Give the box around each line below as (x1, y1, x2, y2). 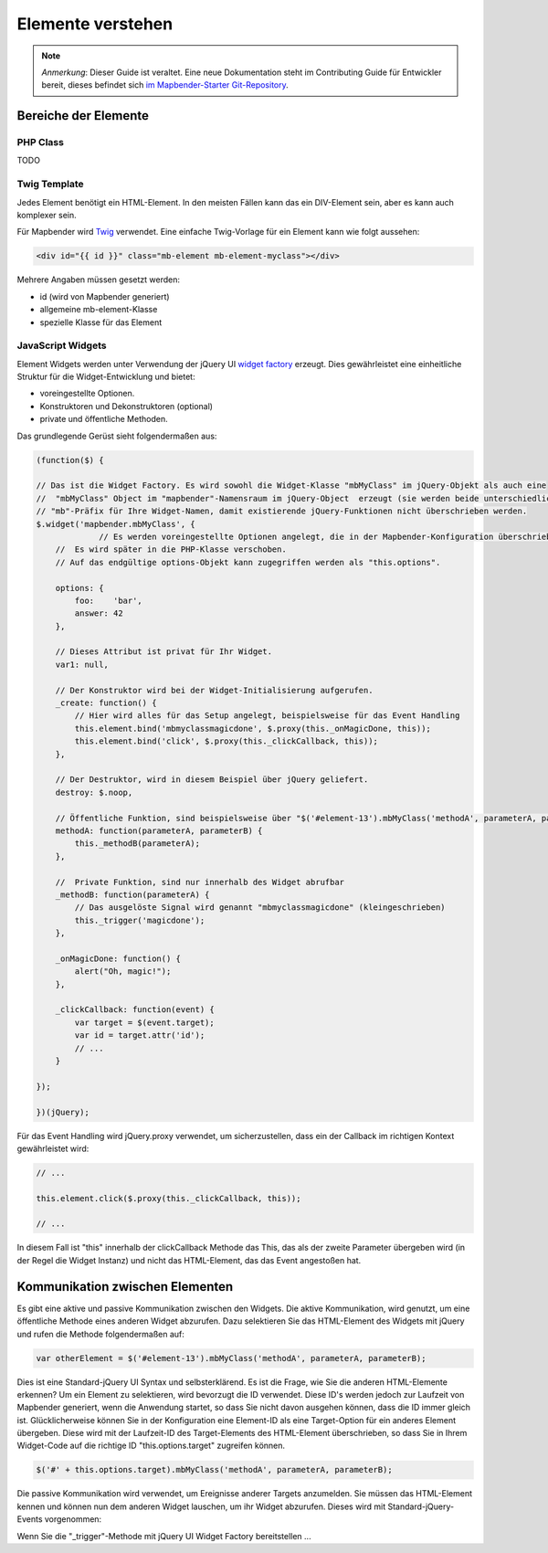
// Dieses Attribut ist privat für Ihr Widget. (55, 647, 273, 657)
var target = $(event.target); (74, 1017, 215, 1028)
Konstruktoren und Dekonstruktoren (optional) (39, 400, 214, 411)
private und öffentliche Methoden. (39, 414, 168, 425)
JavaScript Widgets (16, 339, 107, 352)
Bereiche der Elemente (16, 108, 150, 123)
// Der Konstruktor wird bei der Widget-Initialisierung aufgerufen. (55, 685, 374, 695)
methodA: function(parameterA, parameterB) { (55, 825, 263, 836)
